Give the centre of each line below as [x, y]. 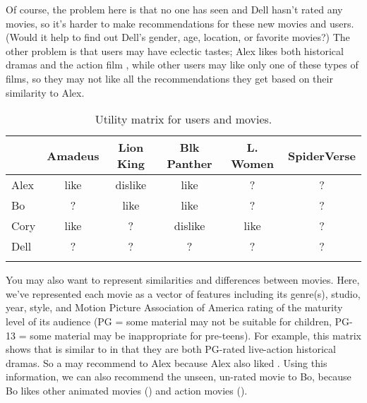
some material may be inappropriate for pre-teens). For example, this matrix [195, 335]
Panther [189, 164]
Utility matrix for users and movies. [183, 119]
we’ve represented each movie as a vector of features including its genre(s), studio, [183, 293]
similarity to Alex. [45, 92]
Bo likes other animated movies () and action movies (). [127, 390]
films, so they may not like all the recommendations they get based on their [169, 78]
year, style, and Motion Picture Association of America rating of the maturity [174, 307]
